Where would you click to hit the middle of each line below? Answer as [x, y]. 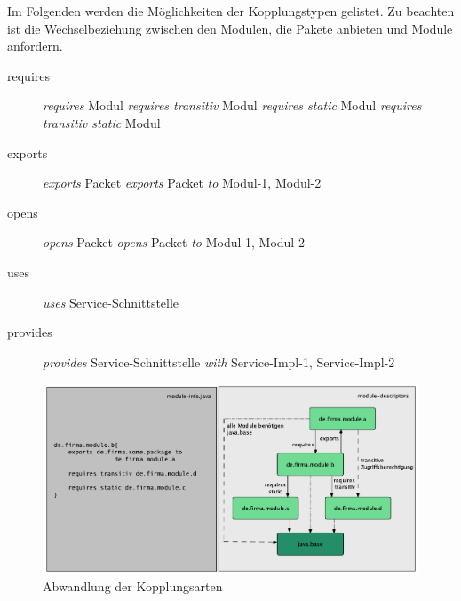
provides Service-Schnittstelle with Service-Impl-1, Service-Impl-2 [219, 361]
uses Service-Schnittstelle [111, 302]
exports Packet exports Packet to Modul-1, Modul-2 [182, 183]
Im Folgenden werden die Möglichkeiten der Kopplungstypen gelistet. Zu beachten [231, 11]
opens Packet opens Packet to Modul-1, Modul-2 [174, 242]
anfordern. [35, 46]
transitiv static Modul [102, 122]
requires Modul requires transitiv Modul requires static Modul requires [232, 105]
